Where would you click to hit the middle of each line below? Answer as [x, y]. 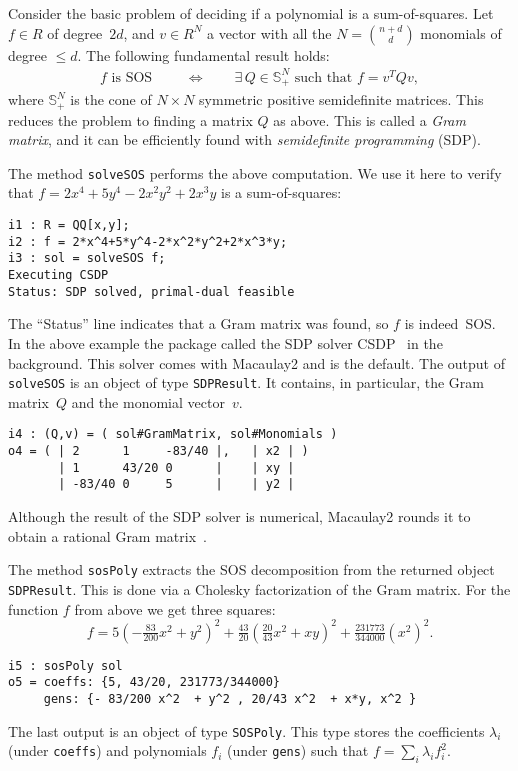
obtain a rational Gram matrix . [107, 535]
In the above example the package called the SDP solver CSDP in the [225, 342]
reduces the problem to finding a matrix [130, 119]
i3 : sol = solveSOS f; [87, 258]
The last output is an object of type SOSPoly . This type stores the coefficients [246, 730]
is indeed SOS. [450, 323]
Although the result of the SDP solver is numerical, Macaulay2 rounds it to [239, 516]
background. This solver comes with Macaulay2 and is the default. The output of [257, 362]
